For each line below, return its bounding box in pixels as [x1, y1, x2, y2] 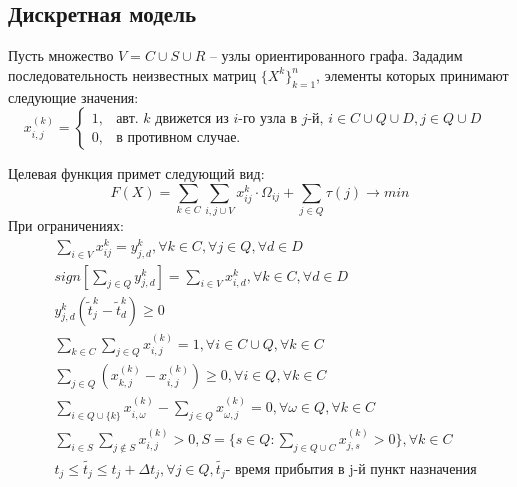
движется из [155, 111, 229, 126]
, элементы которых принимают [316, 64, 509, 85]
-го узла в [238, 111, 298, 126]
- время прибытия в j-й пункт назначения [225, 462, 477, 477]
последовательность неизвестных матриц [8, 64, 256, 85]
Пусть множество [8, 45, 114, 66]
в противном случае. [116, 130, 241, 145]
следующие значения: [8, 86, 139, 107]
